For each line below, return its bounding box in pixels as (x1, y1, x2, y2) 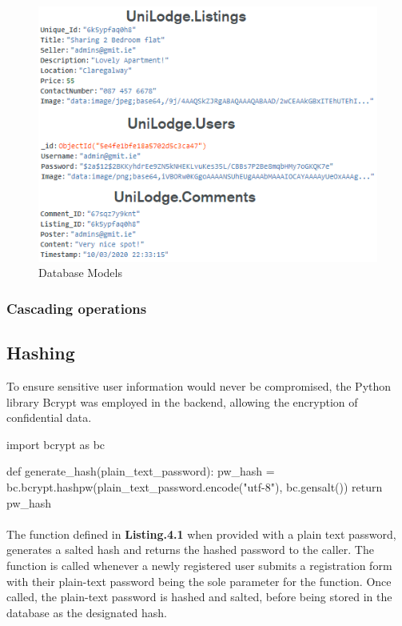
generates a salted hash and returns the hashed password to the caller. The (6, 541, 374, 558)
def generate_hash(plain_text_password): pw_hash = (6, 463, 275, 480)
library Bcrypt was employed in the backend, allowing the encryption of (6, 393, 358, 410)
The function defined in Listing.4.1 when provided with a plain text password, (6, 525, 396, 542)
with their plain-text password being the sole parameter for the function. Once (6, 572, 392, 589)
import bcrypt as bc (6, 435, 105, 452)
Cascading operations (6, 298, 147, 318)
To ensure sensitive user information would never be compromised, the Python (6, 378, 392, 395)
